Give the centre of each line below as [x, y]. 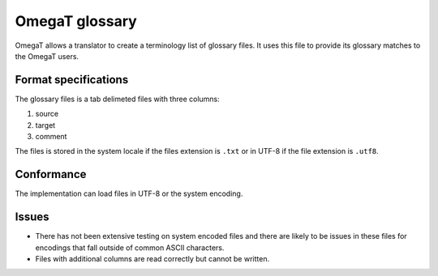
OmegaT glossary [76, 21]
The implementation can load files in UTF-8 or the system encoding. [129, 193]
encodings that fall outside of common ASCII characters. [130, 248]
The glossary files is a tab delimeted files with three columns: [118, 99]
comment [51, 137]
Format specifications [72, 80]
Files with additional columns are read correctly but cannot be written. [152, 259]
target [45, 125]
